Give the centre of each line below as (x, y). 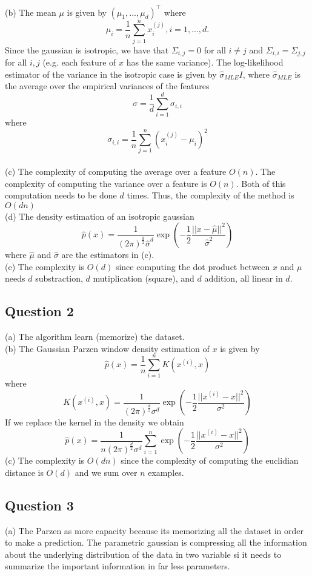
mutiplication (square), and (144, 278)
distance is (24, 472)
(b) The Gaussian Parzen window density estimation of (107, 348)
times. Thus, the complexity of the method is (211, 195)
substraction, (59, 278)
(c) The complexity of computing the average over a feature (116, 171)
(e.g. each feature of (79, 62)
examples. (166, 472)
